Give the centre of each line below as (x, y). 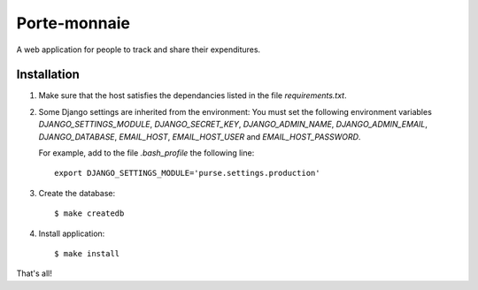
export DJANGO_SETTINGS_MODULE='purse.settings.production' (187, 173)
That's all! (34, 273)
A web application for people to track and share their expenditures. (139, 50)
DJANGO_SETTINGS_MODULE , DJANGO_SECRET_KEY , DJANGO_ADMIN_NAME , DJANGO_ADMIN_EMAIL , (233, 125)
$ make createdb (89, 214)
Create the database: (77, 193)
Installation (48, 75)
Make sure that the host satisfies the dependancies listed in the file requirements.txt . (193, 95)
